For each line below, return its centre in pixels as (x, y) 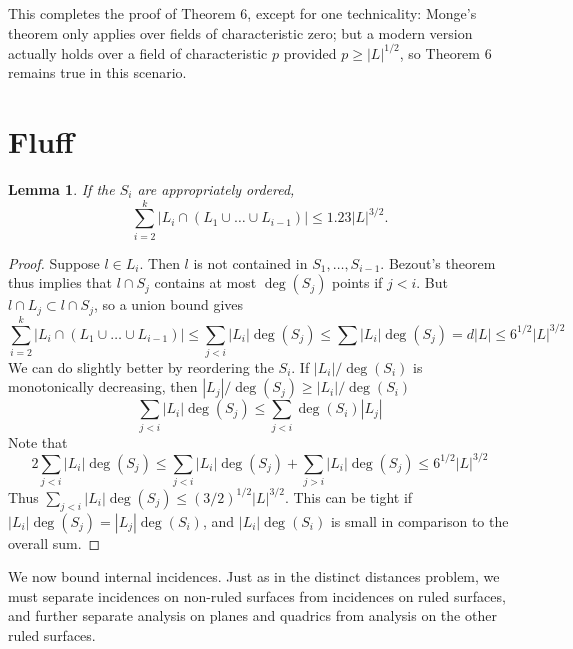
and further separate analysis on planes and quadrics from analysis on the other (252, 615)
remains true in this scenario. (97, 72)
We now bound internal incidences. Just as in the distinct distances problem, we (254, 576)
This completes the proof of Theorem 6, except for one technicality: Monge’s (242, 13)
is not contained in (250, 262)
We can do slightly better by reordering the (141, 366)
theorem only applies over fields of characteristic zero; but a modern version (240, 32)
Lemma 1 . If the (61, 189)
